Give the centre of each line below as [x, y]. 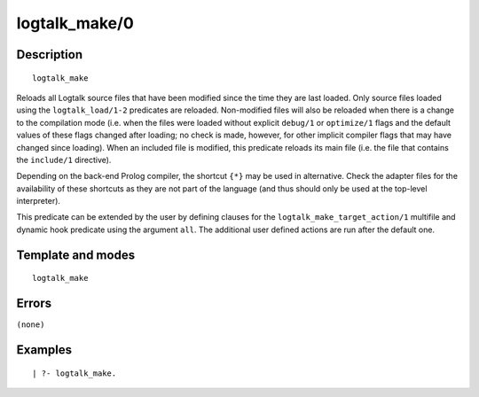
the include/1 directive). [64, 160]
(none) [31, 325]
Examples [44, 350]
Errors [34, 304]
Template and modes [76, 255]
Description [50, 54]
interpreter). [39, 201]
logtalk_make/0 [75, 23]
